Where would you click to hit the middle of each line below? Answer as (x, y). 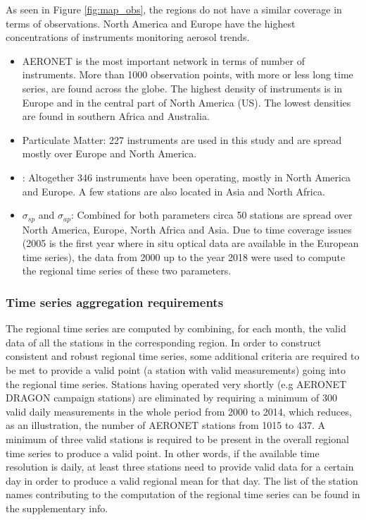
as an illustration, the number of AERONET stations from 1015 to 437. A (166, 425)
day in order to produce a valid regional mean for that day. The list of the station (182, 480)
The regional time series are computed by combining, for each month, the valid (176, 328)
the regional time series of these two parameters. (127, 271)
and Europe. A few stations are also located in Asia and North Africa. (173, 191)
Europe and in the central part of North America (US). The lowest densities (187, 102)
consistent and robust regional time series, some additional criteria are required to (183, 356)
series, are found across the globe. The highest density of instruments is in (182, 88)
